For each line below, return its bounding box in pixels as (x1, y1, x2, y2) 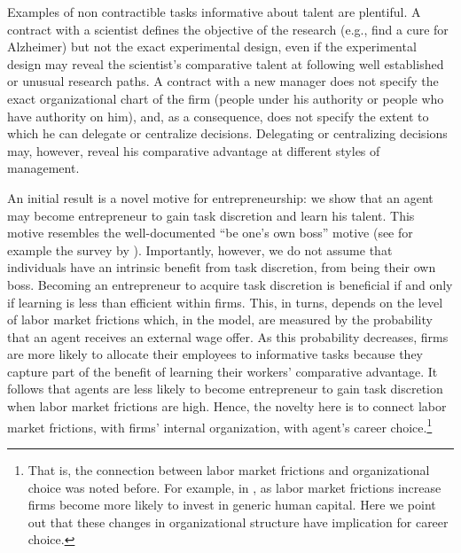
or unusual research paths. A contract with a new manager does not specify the (7, 72, 439, 90)
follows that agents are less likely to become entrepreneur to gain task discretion (7, 379, 443, 398)
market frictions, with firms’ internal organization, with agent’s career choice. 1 (7, 415, 433, 436)
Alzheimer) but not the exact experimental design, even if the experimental (7, 37, 417, 56)
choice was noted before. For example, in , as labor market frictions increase (27, 478, 441, 496)
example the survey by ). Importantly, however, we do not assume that (7, 240, 393, 259)
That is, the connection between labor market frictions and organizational (27, 460, 430, 479)
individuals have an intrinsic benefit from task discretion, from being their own (7, 258, 436, 276)
